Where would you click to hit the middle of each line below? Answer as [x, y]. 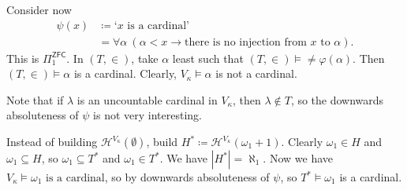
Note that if [35, 99]
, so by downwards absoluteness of [187, 177]
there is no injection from [246, 42]
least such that [208, 58]
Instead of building [52, 142]
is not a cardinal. [256, 73]
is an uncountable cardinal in [147, 99]
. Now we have [298, 158]
